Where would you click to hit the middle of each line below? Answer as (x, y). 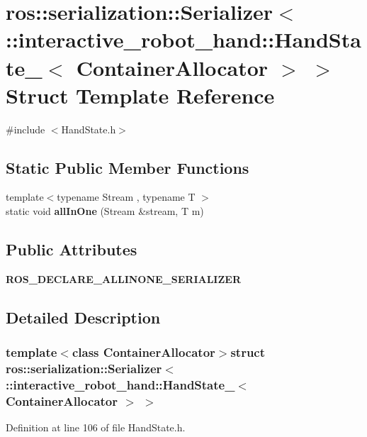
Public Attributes (72, 249)
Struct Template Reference (140, 95)
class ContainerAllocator (143, 352)
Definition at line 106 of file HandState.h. (96, 427)
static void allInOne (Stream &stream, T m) (105, 211)
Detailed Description (83, 317)
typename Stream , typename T (126, 197)
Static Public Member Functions (128, 167)
